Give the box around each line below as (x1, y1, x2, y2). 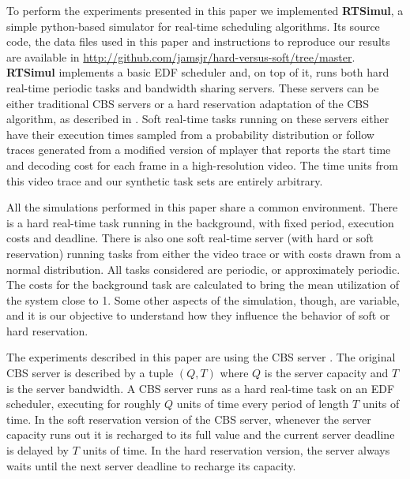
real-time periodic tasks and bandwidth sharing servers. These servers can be (6, 79, 379, 95)
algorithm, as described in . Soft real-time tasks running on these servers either (6, 110, 389, 127)
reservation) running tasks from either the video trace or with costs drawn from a (6, 245, 401, 261)
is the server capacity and (264, 365, 389, 381)
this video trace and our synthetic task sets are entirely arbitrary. (6, 172, 323, 189)
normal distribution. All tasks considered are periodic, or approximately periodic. (6, 260, 401, 277)
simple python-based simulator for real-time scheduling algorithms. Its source (6, 17, 380, 34)
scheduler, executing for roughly (6, 395, 161, 412)
